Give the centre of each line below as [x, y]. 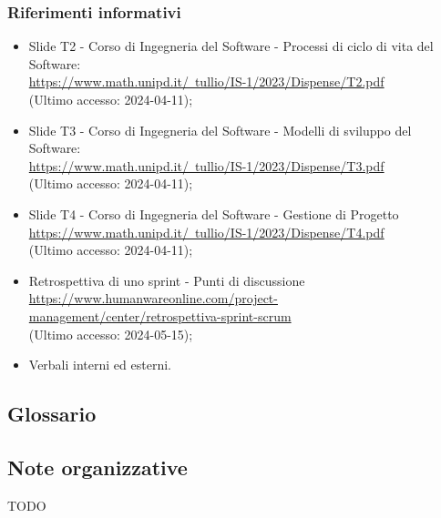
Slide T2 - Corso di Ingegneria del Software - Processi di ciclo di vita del [231, 46]
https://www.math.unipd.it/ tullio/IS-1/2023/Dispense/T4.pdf [206, 232]
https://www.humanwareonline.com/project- [153, 298]
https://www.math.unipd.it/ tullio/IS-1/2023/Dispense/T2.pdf [206, 81]
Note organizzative [97, 467]
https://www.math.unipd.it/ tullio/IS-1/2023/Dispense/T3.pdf [206, 165]
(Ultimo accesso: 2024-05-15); [111, 334]
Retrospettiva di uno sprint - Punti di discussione [167, 280]
